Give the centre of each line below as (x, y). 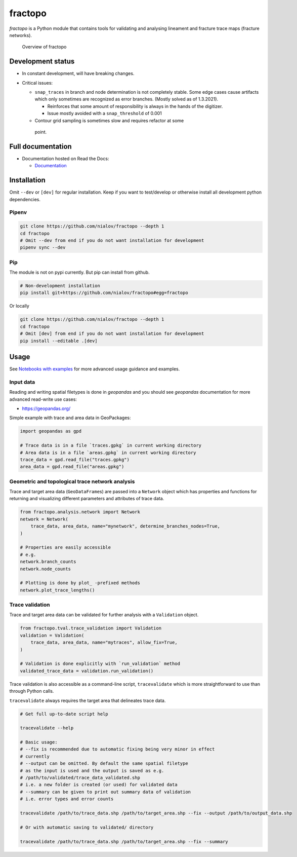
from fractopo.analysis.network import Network (80, 512)
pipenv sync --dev (43, 248)
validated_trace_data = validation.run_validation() (87, 671)
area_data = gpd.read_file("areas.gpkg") (72, 467)
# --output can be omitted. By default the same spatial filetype (104, 763)
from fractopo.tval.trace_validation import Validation (91, 628)
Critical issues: (37, 83)
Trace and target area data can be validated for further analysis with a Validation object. (104, 615)
